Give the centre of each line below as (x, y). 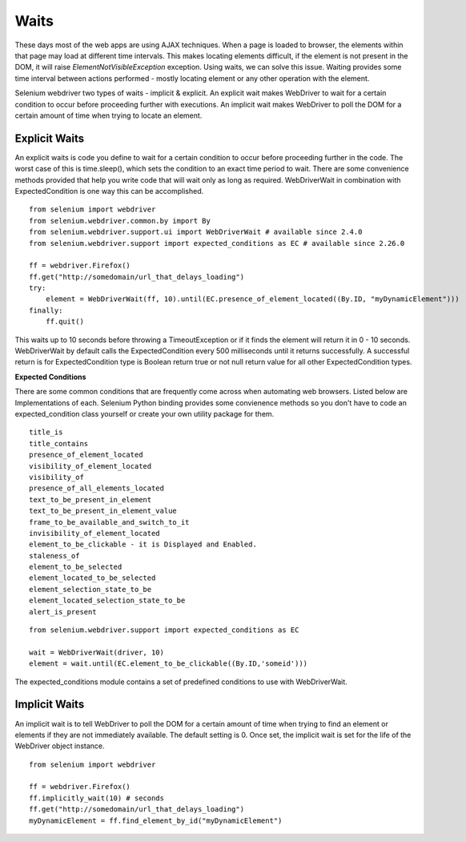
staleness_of (54, 556)
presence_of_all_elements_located (96, 488)
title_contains (59, 443)
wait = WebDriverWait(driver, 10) (96, 652)
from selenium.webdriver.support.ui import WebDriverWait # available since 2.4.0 (196, 232)
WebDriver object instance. (60, 746)
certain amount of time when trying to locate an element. (108, 115)
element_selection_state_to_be (90, 589)
